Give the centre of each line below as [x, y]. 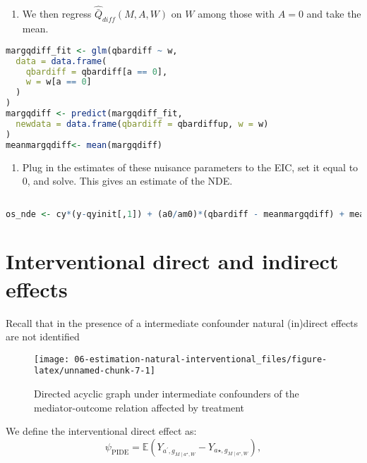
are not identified [43, 337]
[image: [52, 359]
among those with [236, 14]
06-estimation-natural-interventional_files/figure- [201, 359]
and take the [334, 14]
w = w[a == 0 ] [59, 82]
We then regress [57, 14]
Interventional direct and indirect [172, 261]
